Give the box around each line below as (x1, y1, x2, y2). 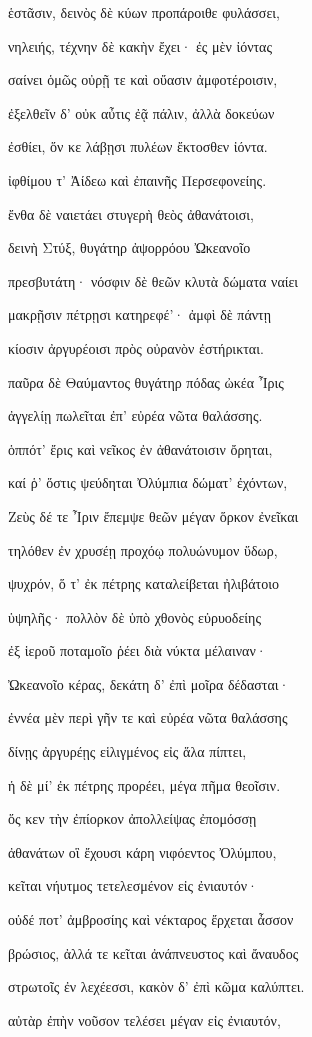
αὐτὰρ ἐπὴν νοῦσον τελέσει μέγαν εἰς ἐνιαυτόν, (8, 1009, 281, 1030)
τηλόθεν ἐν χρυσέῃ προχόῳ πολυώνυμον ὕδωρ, (8, 539, 278, 560)
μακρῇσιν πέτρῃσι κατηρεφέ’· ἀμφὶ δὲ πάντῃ (8, 304, 272, 325)
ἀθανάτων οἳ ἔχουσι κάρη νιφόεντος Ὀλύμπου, (8, 841, 277, 862)
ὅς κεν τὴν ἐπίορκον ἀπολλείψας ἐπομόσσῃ (8, 808, 257, 829)
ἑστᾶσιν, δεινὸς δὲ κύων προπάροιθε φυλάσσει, (8, 2, 280, 22)
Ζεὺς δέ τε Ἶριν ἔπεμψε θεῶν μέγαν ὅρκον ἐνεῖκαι (8, 505, 299, 526)
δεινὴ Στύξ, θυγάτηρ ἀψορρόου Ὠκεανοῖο (8, 237, 251, 258)
